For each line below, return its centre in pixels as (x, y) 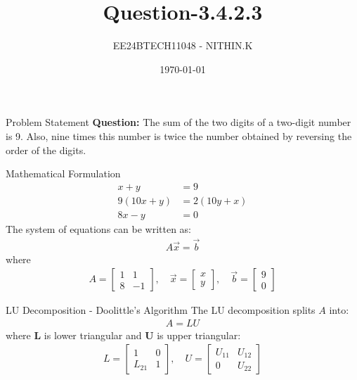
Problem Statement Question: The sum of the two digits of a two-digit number (178, 122)
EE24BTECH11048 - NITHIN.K (183, 45)
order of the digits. (46, 150)
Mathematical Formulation (63, 173)
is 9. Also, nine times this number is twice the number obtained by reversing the (179, 135)
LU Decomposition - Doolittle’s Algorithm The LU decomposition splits (161, 310)
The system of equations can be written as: (98, 228)
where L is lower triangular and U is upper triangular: (123, 335)
